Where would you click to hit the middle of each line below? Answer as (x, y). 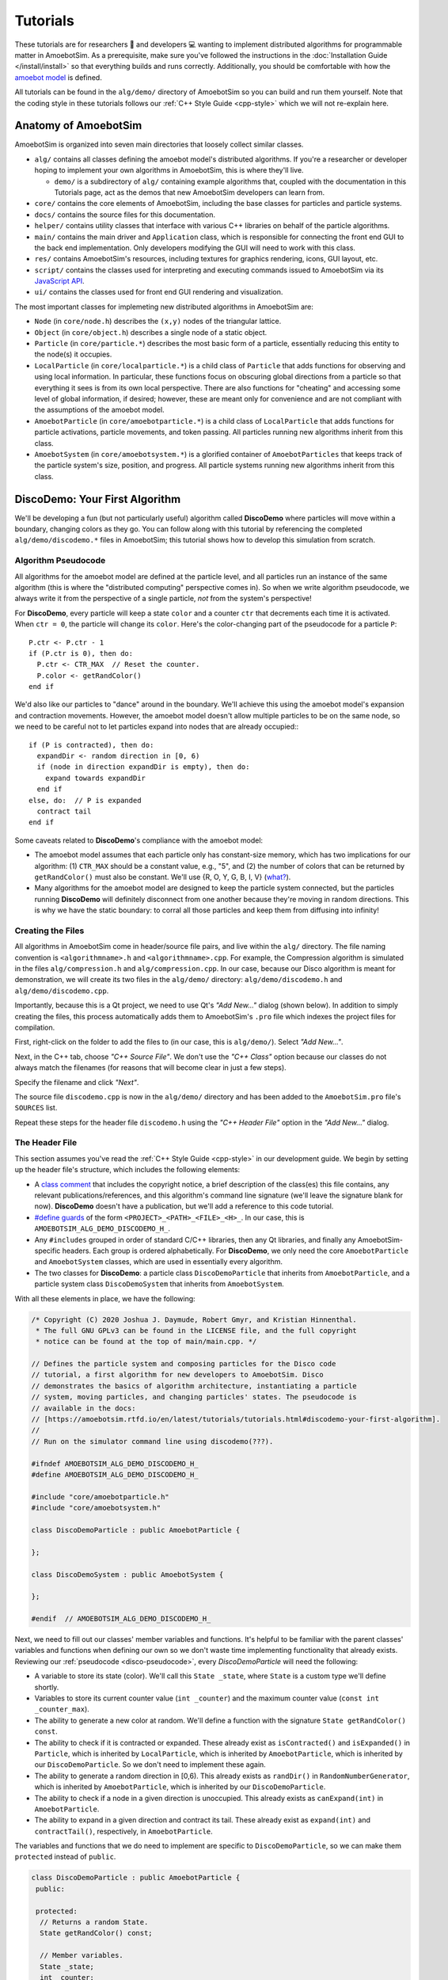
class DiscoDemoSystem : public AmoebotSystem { (127, 1574)
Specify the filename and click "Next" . (77, 1082)
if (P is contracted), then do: (91, 745)
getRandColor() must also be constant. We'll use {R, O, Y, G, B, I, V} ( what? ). (163, 877)
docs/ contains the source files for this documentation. (125, 215)
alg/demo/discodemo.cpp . (62, 991)
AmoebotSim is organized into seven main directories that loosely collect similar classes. (159, 145)
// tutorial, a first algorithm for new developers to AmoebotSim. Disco (177, 1375)
